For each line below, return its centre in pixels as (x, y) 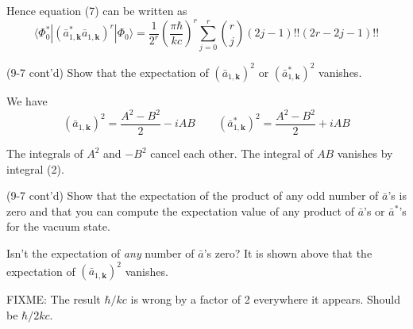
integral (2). (35, 168)
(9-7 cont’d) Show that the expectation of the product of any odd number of (193, 195)
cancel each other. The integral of (232, 153)
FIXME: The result (54, 299)
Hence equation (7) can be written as (97, 10)
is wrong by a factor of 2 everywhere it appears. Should (265, 299)
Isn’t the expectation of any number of (100, 253)
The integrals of (45, 153)
